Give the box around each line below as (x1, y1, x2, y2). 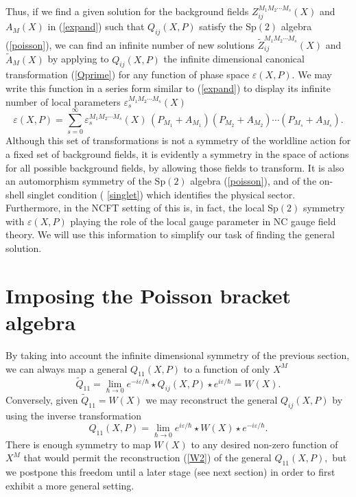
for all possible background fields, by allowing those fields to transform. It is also (5, 160, 344, 174)
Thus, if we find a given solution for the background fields (5, 4, 249, 18)
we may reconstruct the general (145, 393, 278, 407)
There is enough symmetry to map (5, 437, 151, 451)
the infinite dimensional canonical (163, 51, 305, 66)
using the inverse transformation (5, 408, 141, 422)
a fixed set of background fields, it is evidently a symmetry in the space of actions (5, 146, 349, 161)
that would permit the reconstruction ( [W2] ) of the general (23, 450, 272, 465)
